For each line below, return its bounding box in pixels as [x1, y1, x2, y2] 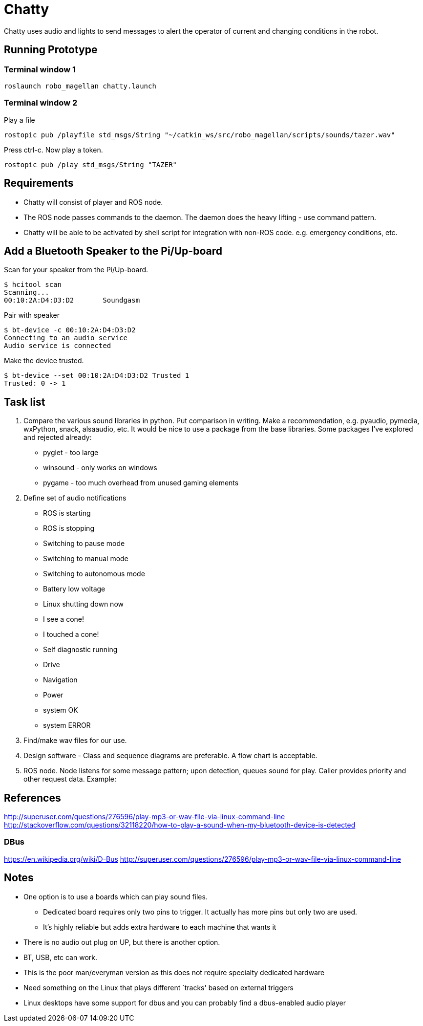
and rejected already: [23, 433, 92, 442]
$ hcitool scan [4, 281, 62, 289]
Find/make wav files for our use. [23, 736, 127, 745]
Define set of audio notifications [23, 494, 127, 502]
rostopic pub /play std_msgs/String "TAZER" [4, 160, 177, 169]
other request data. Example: [23, 775, 116, 784]
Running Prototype [4, 44, 98, 56]
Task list [4, 395, 45, 408]
